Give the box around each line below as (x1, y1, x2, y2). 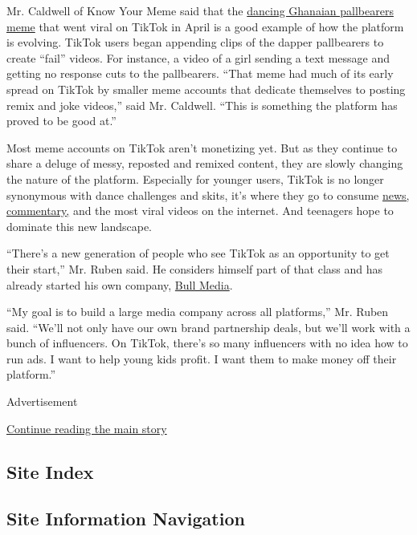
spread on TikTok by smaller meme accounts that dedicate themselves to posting (6, 80, 406, 97)
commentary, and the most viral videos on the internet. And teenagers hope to (6, 202, 394, 219)
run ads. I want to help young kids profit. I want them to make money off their (6, 350, 397, 367)
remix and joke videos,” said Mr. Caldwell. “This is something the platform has (6, 96, 398, 113)
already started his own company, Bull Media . (6, 276, 233, 293)
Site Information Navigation (6, 506, 245, 531)
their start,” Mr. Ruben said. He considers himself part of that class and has (6, 260, 383, 277)
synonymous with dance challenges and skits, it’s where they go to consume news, (6, 186, 410, 203)
